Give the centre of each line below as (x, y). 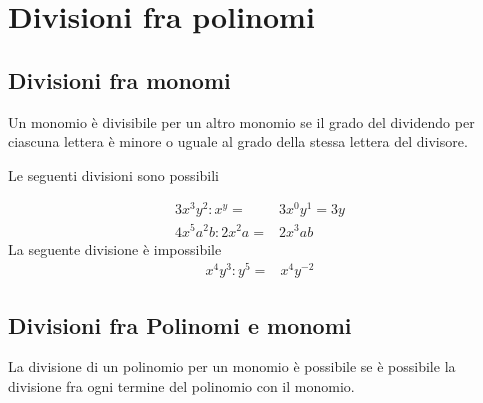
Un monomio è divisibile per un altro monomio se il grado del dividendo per (241, 121)
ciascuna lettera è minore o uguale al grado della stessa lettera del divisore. (238, 141)
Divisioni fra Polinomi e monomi (180, 324)
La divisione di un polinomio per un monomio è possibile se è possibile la (232, 366)
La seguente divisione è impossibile (115, 248)
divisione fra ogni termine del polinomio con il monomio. (181, 386)
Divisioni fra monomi (119, 79)
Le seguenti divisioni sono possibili (113, 174)
